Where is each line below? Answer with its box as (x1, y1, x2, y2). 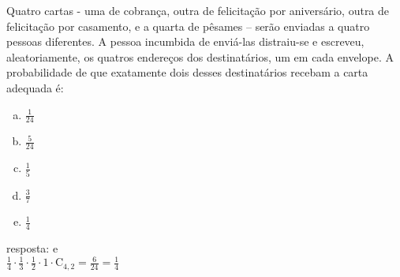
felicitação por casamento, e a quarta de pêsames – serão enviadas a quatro (6, 17, 370, 34)
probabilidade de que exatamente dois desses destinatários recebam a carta (6, 64, 368, 80)
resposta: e (6, 240, 58, 256)
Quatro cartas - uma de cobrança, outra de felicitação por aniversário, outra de (6, 2, 390, 18)
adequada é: (6, 79, 64, 95)
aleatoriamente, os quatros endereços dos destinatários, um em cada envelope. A (6, 48, 394, 65)
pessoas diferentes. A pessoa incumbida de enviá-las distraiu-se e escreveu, (6, 33, 364, 50)
